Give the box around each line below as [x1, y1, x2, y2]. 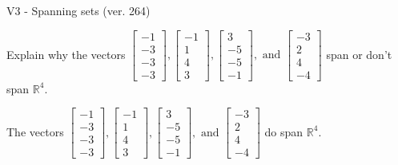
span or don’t [326, 45, 392, 62]
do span [264, 123, 304, 139]
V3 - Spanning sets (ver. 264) [6, 2, 151, 18]
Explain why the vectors [6, 45, 126, 62]
